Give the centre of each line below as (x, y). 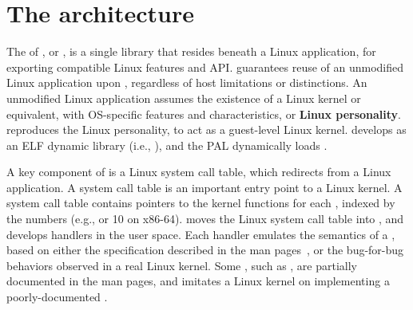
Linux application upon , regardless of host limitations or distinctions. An (187, 82)
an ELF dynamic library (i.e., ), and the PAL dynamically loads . (167, 145)
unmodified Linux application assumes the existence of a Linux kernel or (184, 98)
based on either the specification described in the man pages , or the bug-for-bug (205, 250)
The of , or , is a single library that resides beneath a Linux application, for (191, 51)
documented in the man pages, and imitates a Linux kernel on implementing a (198, 281)
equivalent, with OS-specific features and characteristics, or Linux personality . (204, 114)
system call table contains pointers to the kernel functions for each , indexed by (201, 203)
